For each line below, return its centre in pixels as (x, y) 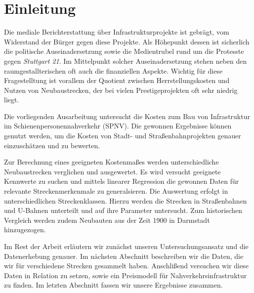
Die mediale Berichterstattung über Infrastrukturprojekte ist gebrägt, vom (117, 32)
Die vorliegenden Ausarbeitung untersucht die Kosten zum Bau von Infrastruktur (127, 116)
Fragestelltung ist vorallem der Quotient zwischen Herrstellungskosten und (117, 80)
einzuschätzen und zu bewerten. (52, 145)
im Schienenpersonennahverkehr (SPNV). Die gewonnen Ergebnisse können (118, 126)
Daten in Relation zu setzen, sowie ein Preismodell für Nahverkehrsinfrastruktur (126, 275)
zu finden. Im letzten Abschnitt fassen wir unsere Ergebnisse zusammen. (113, 285)
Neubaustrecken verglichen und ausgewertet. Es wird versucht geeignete (112, 171)
